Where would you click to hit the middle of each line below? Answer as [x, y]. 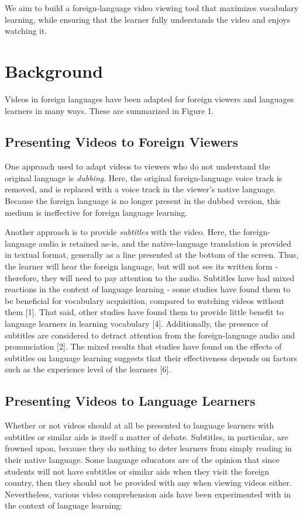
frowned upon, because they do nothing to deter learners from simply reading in [148, 448]
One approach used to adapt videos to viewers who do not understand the [137, 166]
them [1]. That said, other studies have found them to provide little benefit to [144, 312]
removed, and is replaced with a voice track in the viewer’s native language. [140, 189]
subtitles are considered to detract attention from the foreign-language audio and [150, 335]
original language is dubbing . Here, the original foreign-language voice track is [144, 177]
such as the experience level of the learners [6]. [88, 369]
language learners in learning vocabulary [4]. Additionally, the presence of [137, 324]
